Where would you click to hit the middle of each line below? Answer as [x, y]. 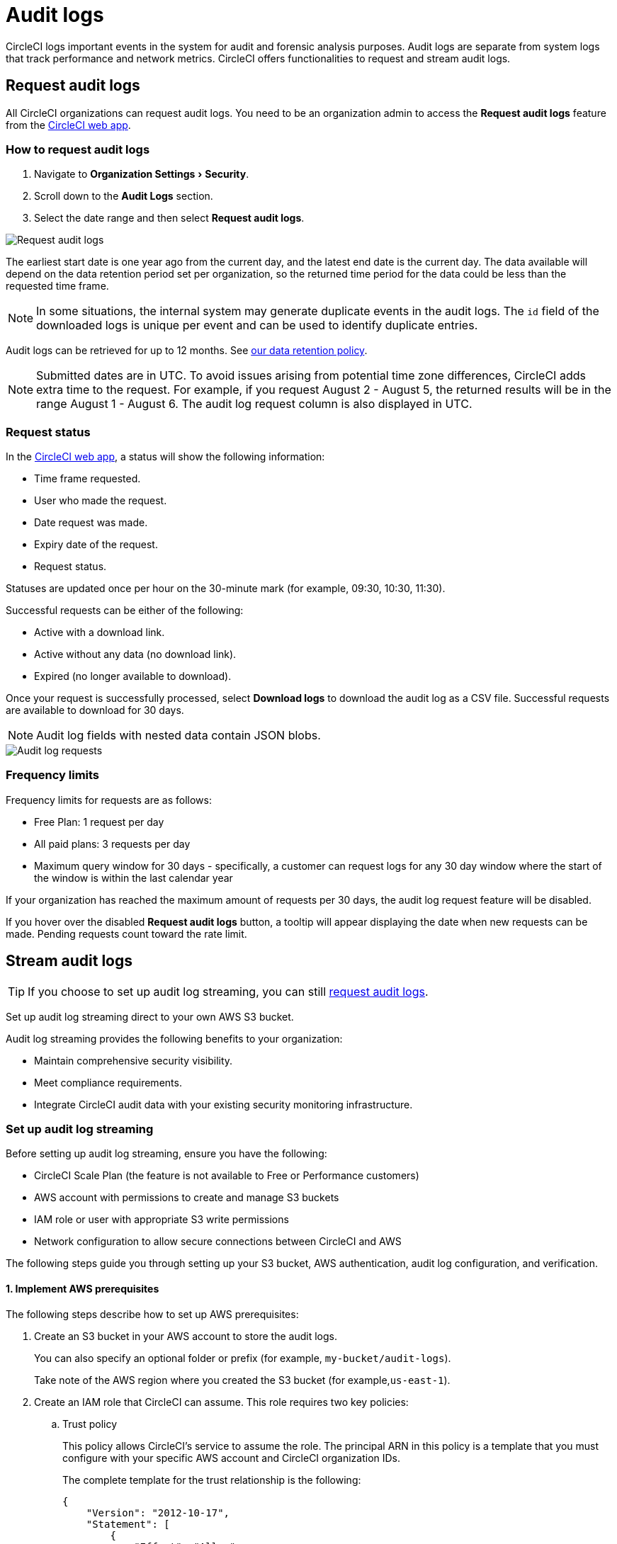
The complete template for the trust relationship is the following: [212, 1480]
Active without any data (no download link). [135, 654]
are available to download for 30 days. [95, 710]
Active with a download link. [100, 632]
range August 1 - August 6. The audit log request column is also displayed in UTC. [254, 404]
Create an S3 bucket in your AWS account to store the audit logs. [186, 1336]
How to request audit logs [78, 149]
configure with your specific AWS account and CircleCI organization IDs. [232, 1458]
